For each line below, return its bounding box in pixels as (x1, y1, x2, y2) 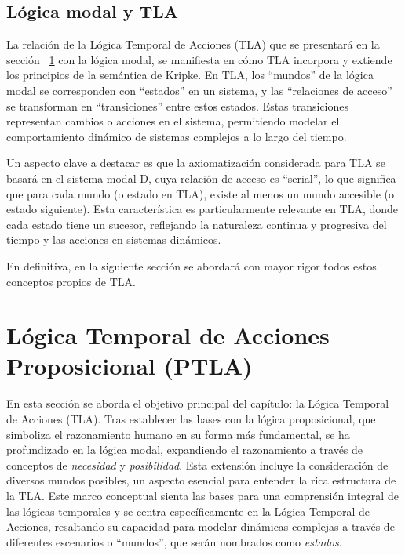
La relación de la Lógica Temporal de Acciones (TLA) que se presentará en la (6, 36, 380, 53)
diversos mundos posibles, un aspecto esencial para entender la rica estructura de (6, 472, 396, 488)
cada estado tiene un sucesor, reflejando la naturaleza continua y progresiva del (6, 216, 387, 232)
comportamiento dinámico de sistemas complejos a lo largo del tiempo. (6, 128, 347, 144)
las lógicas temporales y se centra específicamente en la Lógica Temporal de (6, 502, 370, 519)
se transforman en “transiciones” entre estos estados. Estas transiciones (6, 97, 349, 114)
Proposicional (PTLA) (6, 350, 253, 382)
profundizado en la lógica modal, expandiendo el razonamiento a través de (6, 441, 363, 458)
